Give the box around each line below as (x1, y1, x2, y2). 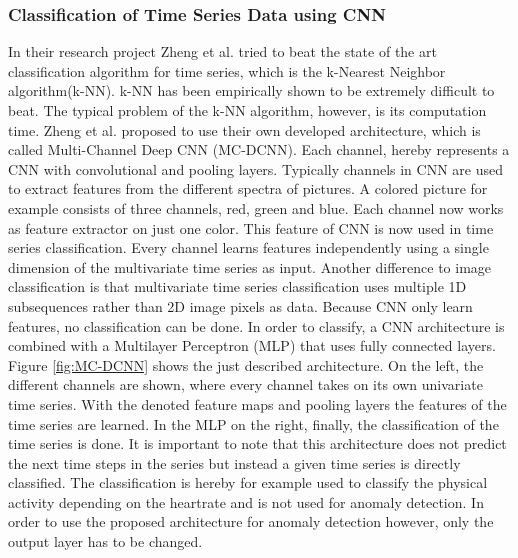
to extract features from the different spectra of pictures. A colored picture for (8, 178, 488, 199)
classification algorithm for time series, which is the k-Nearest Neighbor (8, 60, 446, 81)
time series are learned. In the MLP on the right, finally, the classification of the (8, 413, 499, 434)
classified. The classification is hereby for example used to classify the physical (8, 472, 488, 493)
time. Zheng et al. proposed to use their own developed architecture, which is (8, 119, 481, 140)
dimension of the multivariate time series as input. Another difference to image (8, 256, 492, 277)
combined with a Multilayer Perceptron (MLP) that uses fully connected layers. (8, 335, 496, 356)
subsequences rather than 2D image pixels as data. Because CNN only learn (8, 295, 473, 316)
